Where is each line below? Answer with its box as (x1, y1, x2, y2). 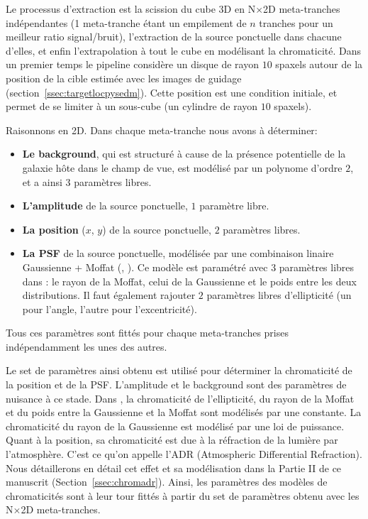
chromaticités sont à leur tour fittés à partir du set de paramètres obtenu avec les (6, 488, 359, 503)
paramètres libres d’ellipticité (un (206, 288, 352, 302)
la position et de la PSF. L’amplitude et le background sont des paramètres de (6, 377, 347, 392)
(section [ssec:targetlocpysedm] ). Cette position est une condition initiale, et (6, 84, 338, 99)
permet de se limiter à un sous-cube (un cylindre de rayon (6, 99, 258, 114)
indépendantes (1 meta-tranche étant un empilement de (6, 15, 247, 30)
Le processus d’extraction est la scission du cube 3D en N (6, 1, 256, 16)
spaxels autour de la (275, 57, 363, 72)
